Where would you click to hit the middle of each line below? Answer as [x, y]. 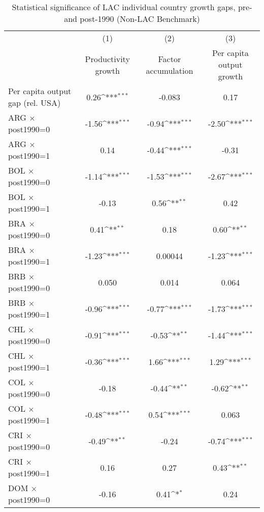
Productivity [107, 59]
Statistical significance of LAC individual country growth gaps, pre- [132, 7]
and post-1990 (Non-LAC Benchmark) [132, 19]
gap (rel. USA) [35, 103]
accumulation [170, 70]
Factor [170, 59]
